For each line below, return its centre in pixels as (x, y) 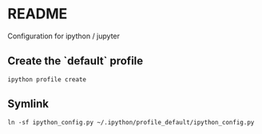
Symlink (28, 104)
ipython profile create (47, 79)
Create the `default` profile (75, 61)
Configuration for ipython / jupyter (64, 36)
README (38, 14)
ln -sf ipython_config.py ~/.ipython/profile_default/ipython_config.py (131, 122)
